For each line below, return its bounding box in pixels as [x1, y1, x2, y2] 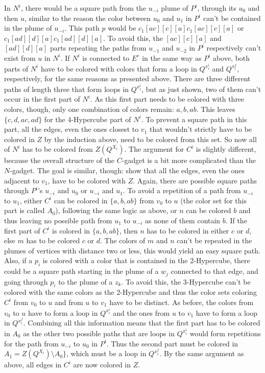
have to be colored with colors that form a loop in [40, 63, 197, 74]
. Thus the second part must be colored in [106, 338, 238, 348]
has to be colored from [22, 144, 93, 154]
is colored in [52, 225, 90, 236]
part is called [4, 205, 45, 216]
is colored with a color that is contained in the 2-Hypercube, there [42, 255, 250, 266]
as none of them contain [145, 215, 221, 225]
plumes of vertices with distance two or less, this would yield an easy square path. [4, 245, 260, 255]
